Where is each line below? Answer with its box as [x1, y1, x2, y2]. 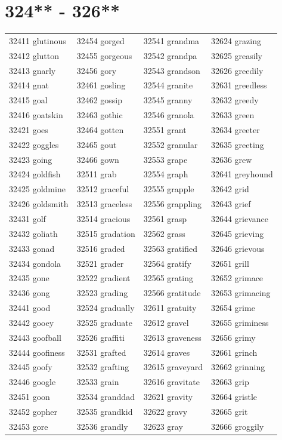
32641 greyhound [210, 168, 273, 180]
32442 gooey [9, 316, 54, 328]
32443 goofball [9, 331, 61, 343]
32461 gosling [76, 79, 126, 91]
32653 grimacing [210, 287, 271, 299]
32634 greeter [210, 123, 260, 136]
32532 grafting [76, 361, 129, 373]
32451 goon [9, 390, 50, 403]
